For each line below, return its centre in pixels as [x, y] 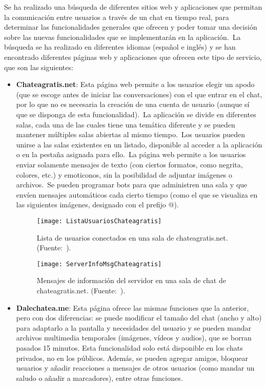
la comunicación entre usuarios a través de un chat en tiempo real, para [117, 17]
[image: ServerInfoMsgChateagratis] [99, 264]
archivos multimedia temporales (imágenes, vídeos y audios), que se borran [134, 338]
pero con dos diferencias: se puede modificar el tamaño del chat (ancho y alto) [139, 318]
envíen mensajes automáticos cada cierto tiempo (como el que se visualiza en [137, 194]
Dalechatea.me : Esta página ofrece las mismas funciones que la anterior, [132, 307]
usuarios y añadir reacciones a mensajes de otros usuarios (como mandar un [135, 368]
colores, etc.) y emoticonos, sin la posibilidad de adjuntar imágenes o [124, 174]
